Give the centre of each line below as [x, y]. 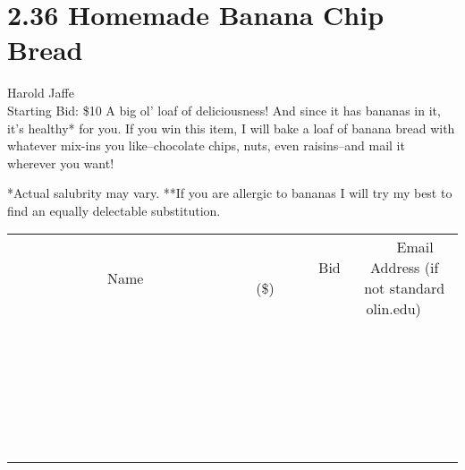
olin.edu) [393, 309]
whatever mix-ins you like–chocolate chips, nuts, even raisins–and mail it [206, 145]
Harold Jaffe [41, 93]
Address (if [405, 268]
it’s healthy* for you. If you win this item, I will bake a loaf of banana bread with [231, 128]
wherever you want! [61, 162]
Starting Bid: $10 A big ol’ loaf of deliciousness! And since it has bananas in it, [224, 110]
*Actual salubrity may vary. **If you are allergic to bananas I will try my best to [230, 193]
